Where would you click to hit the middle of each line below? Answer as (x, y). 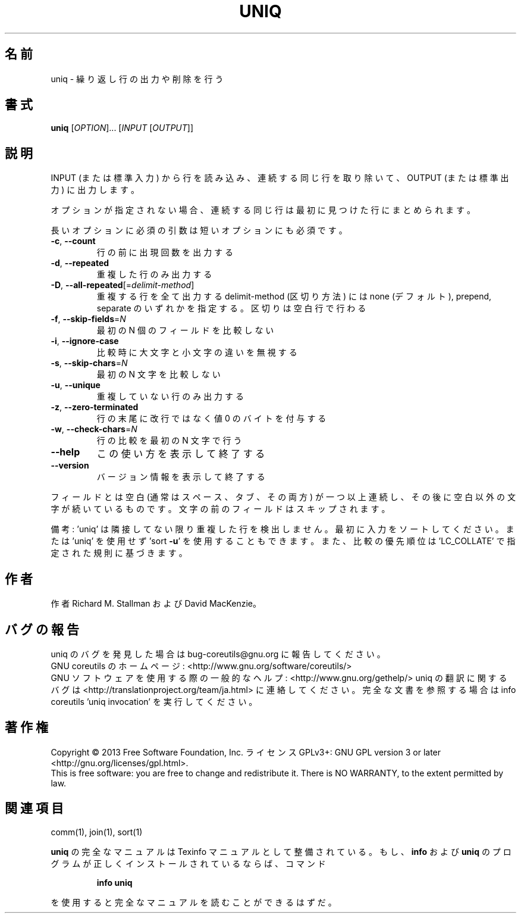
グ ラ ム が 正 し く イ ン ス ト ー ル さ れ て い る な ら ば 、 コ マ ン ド (188, 863)
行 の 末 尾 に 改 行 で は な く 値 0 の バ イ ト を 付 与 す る (211, 419)
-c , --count (73, 241)
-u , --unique (76, 385)
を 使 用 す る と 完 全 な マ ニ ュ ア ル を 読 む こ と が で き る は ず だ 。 (194, 902)
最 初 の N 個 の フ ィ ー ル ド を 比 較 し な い (185, 330)
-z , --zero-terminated (95, 407)
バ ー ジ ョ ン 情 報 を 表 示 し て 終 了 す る (181, 477)
